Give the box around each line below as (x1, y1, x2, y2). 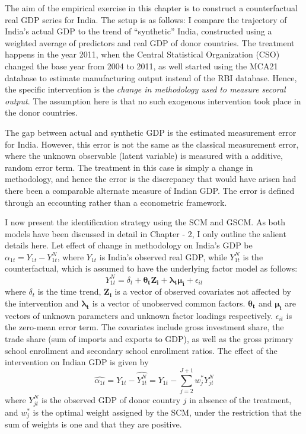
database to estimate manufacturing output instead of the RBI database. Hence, (5, 71, 297, 84)
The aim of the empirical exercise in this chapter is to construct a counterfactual (5, 2, 298, 14)
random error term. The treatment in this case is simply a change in (5, 161, 253, 173)
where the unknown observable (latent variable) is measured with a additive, (5, 149, 283, 162)
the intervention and (5, 296, 79, 309)
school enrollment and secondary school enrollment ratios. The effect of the (5, 344, 278, 356)
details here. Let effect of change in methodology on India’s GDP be (5, 239, 253, 251)
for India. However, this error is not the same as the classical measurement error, (5, 138, 299, 150)
